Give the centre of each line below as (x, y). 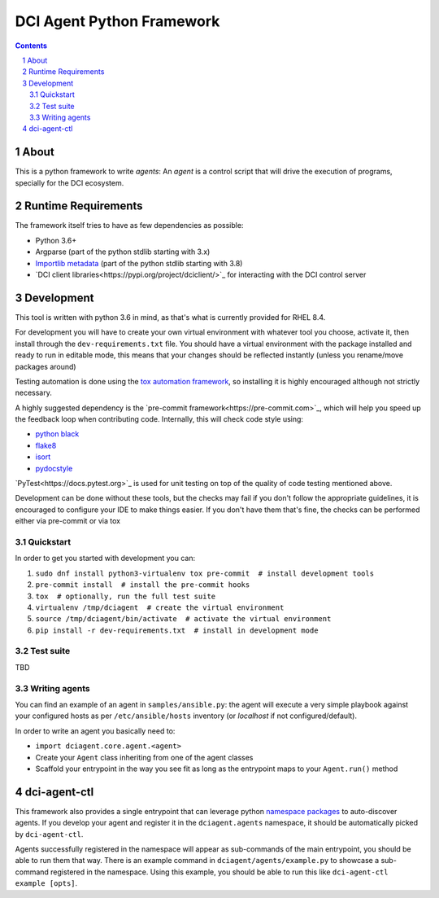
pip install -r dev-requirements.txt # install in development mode (177, 630)
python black (57, 434)
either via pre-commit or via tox (68, 521)
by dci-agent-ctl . (49, 834)
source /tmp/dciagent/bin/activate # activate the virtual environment (183, 619)
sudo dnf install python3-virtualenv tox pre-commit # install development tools (204, 573)
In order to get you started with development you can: (105, 559)
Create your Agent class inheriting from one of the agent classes (144, 757)
